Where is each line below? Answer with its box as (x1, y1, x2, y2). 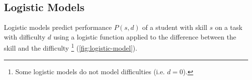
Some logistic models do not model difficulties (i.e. (15, 66, 165, 76)
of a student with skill (142, 22, 207, 32)
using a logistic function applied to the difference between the (53, 31, 236, 41)
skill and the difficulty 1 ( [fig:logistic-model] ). (4, 41, 138, 53)
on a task (215, 22, 243, 32)
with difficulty (4, 31, 46, 41)
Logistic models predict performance (4, 22, 112, 32)
